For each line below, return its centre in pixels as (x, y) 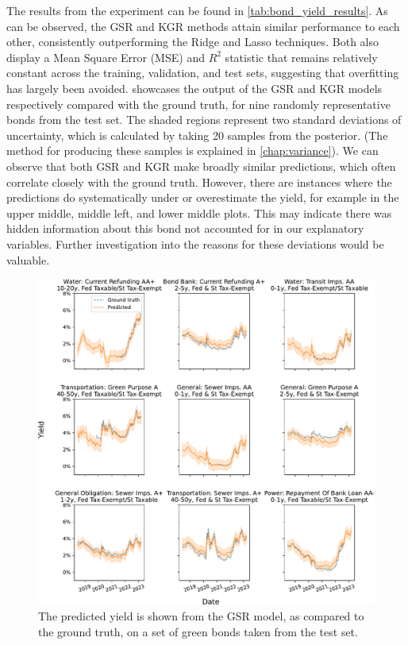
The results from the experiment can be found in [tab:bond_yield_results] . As (197, 10)
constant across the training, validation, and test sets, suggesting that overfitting (203, 73)
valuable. (28, 259)
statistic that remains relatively (301, 57)
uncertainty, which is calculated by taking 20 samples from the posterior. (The (197, 135)
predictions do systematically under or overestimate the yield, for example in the (203, 197)
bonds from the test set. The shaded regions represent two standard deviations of (204, 120)
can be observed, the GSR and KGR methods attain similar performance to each (203, 26)
